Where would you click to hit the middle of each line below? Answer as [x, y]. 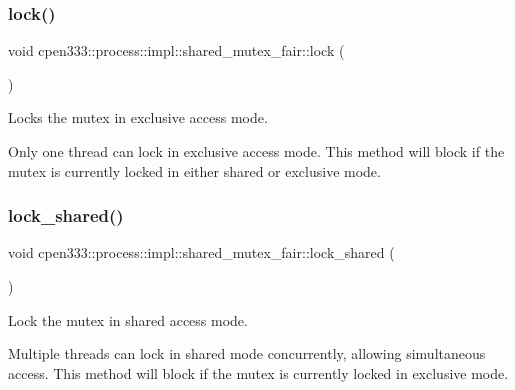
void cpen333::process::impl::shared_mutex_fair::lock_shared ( [201, 252]
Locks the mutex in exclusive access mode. [138, 117]
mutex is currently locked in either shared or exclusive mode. [194, 170]
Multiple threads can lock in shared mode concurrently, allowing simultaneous [247, 353]
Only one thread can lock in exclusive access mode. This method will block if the [256, 151]
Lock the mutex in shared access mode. [128, 319]
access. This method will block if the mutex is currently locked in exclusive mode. [258, 372]
